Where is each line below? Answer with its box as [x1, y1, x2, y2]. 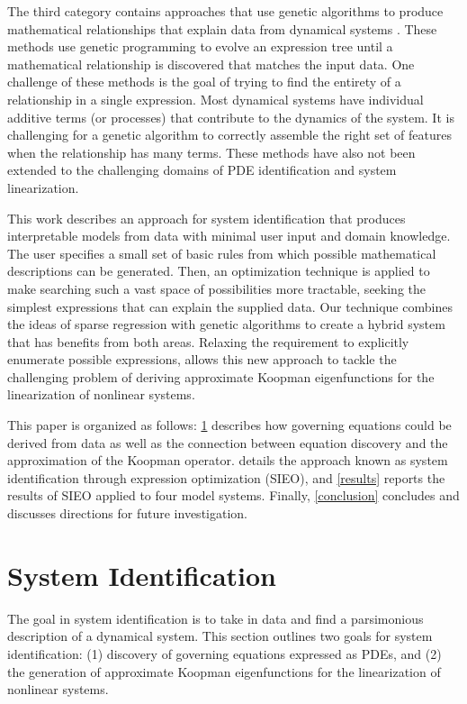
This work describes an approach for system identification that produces [7, 208, 406, 227]
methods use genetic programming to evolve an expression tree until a [7, 37, 393, 56]
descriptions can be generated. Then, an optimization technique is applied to [7, 261, 430, 280]
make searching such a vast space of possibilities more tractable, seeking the [7, 279, 426, 297]
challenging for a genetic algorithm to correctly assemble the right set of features [7, 125, 453, 144]
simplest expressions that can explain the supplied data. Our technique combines [7, 297, 453, 315]
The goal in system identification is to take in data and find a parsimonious [7, 608, 424, 627]
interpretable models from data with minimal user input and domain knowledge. [7, 226, 451, 245]
